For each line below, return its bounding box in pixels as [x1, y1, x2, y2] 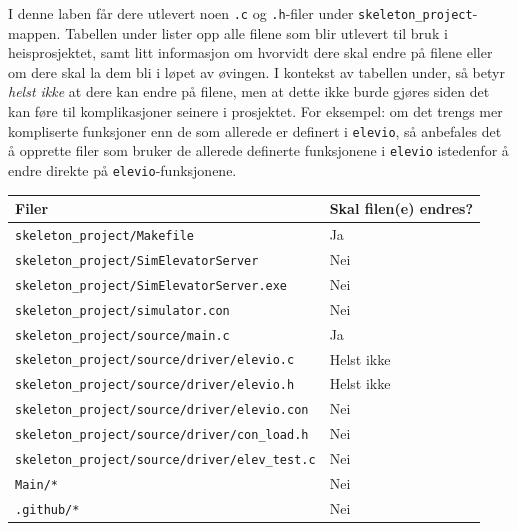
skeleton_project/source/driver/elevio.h [15, 378, 295, 393]
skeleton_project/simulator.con [15, 303, 230, 318]
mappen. [8, 22, 61, 43]
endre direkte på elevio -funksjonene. [8, 159, 237, 180]
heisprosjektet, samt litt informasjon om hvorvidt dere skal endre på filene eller [8, 42, 493, 63]
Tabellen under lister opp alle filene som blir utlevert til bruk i [65, 22, 448, 43]
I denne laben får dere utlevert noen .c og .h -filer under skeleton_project [8, 3, 473, 23]
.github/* [15, 502, 80, 517]
